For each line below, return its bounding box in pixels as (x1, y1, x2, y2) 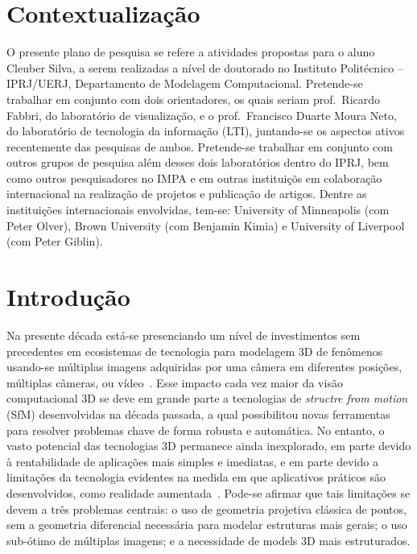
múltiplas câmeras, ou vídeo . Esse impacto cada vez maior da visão (6, 374, 343, 391)
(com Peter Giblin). (6, 233, 103, 250)
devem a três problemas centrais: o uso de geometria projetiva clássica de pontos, (6, 500, 407, 517)
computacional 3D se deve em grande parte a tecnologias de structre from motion (6, 390, 408, 407)
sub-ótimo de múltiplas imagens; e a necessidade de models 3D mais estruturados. (6, 531, 411, 548)
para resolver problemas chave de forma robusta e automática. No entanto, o (6, 421, 385, 438)
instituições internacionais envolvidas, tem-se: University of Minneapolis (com (6, 201, 390, 218)
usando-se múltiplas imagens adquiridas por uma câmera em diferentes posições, (6, 358, 403, 375)
